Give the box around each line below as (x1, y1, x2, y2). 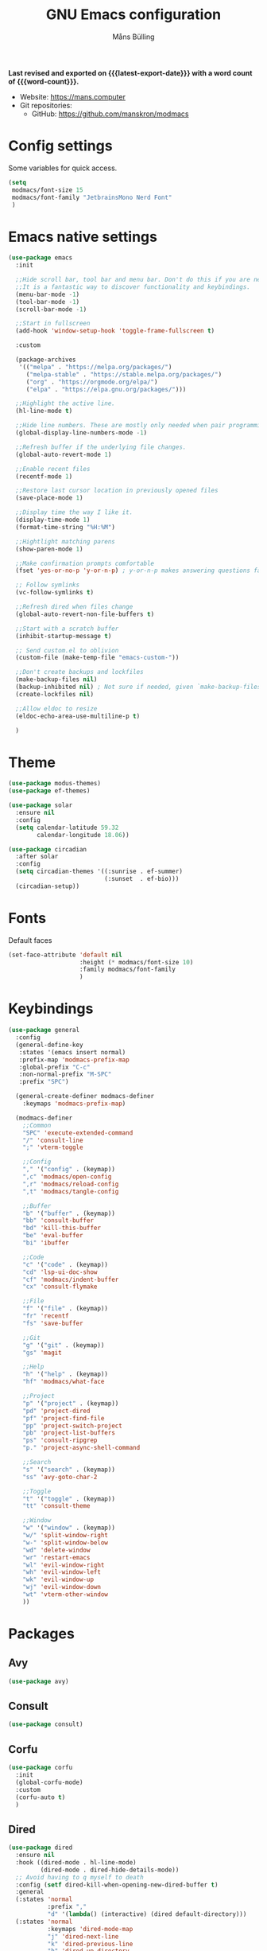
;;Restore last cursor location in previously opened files (15, 487, 219, 495)
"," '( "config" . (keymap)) (22, 1166, 115, 1174)
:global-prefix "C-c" (18, 1063, 91, 1071)
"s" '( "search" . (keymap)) (22, 1466, 115, 1474)
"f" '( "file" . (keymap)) (22, 1305, 109, 1313)
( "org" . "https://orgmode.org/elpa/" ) (25, 378, 158, 386)
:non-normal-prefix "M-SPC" (18, 1070, 112, 1079)
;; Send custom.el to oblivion (15, 646, 119, 654)
